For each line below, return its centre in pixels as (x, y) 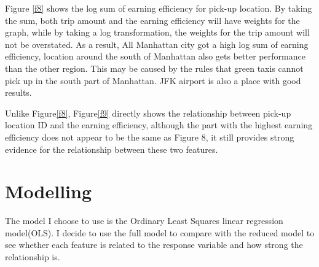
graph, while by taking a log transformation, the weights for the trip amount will (157, 32)
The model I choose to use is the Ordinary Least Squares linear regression (144, 221)
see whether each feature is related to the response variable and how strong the (154, 245)
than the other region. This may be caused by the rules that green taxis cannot (154, 68)
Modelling (49, 191)
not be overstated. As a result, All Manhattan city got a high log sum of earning (157, 44)
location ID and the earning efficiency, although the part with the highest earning (159, 125)
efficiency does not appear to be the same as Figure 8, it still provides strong (150, 137)
